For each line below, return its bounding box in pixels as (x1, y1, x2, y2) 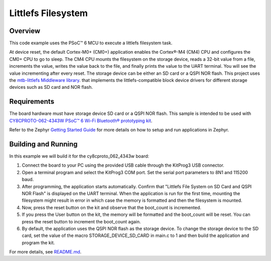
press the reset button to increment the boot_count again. (22, 218, 141, 224)
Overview (9, 27, 41, 35)
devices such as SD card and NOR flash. (9, 84, 93, 90)
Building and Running (9, 140, 78, 148)
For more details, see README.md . (9, 249, 82, 255)
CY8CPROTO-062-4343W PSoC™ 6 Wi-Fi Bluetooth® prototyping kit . (9, 117, 153, 123)
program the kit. (22, 239, 55, 245)
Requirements (9, 97, 55, 106)
